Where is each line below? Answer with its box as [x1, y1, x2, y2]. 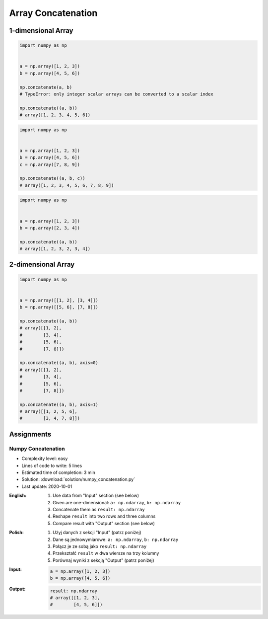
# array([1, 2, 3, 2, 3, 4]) [19, 246, 91, 252]
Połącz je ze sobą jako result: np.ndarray [53, 543, 147, 549]
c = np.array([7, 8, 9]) [19, 161, 80, 167]
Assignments [9, 430, 52, 438]
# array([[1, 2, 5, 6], [19, 409, 78, 414]
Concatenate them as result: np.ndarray [53, 506, 145, 512]
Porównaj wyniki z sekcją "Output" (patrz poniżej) [53, 557, 155, 563]
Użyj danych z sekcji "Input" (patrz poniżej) [53, 530, 141, 536]
